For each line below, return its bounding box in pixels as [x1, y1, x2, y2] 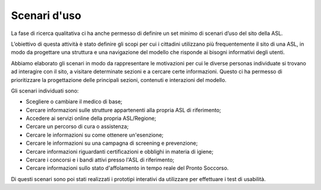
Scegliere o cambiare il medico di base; [26, 98, 123, 105]
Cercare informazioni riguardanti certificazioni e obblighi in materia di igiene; [26, 148, 214, 155]
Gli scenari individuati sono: [11, 87, 79, 94]
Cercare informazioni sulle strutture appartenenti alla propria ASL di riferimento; [26, 106, 221, 113]
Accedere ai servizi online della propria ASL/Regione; [26, 115, 157, 122]
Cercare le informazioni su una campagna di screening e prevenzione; [26, 140, 198, 147]
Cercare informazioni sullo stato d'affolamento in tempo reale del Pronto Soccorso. [26, 164, 229, 172]
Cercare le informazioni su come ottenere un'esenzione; [26, 131, 163, 138]
